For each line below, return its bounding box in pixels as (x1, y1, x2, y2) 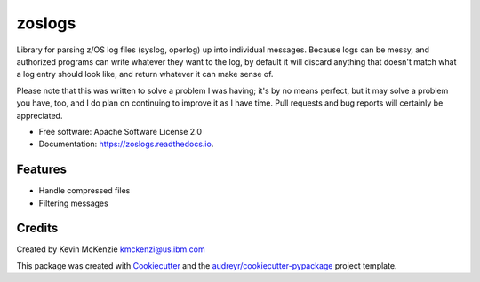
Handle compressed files (38, 185, 131, 196)
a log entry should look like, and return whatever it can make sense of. (16, 69, 274, 80)
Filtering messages (38, 198, 108, 208)
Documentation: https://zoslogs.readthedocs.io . (38, 138, 214, 150)
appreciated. (16, 110, 63, 121)
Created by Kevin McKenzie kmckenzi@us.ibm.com (16, 244, 206, 255)
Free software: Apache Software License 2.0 (38, 126, 203, 137)
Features (16, 162, 67, 177)
